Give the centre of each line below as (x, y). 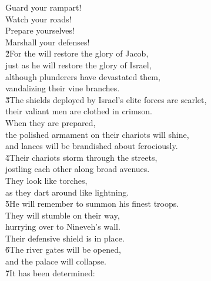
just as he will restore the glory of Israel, (78, 65)
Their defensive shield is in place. (65, 238)
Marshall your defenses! (48, 42)
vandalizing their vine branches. (63, 88)
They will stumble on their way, (63, 215)
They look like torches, (46, 180)
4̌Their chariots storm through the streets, (81, 157)
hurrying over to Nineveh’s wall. (63, 227)
